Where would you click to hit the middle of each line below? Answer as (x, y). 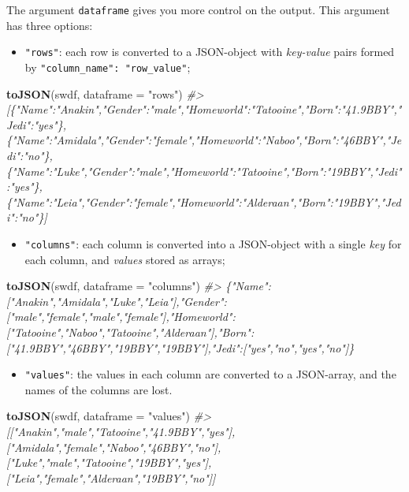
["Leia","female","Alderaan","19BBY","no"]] (111, 477)
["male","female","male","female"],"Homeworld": (121, 317)
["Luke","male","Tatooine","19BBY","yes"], (109, 462)
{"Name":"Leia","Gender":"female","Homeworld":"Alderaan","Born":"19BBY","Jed (204, 201)
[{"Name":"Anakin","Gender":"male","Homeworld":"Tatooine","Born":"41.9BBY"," (204, 109)
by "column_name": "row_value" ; (108, 67)
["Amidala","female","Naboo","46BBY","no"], (114, 447)
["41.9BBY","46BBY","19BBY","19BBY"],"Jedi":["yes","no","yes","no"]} (180, 347)
